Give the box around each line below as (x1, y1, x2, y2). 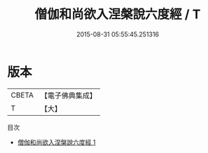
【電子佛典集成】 (40, 91, 97, 100)
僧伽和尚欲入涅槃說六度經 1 (17, 138, 96, 146)
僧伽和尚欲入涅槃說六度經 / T (34, 6, 201, 22)
